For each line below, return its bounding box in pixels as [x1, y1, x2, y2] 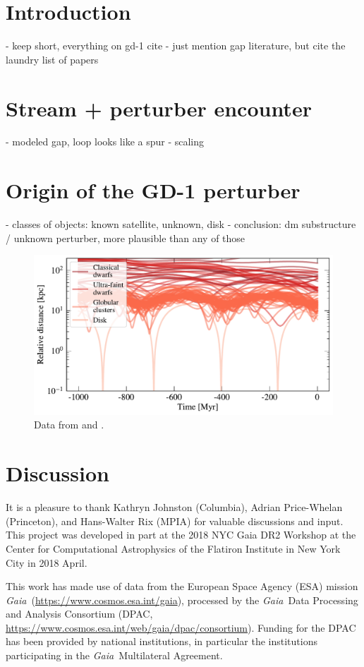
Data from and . [34, 417, 104, 432]
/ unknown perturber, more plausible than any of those [6, 230, 245, 245]
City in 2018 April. [6, 555, 87, 570]
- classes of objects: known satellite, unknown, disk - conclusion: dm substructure [6, 217, 356, 232]
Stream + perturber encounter [6, 93, 312, 122]
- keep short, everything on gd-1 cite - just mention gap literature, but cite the [6, 38, 346, 53]
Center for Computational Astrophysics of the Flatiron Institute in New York [6, 541, 341, 555]
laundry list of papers [6, 52, 99, 66]
